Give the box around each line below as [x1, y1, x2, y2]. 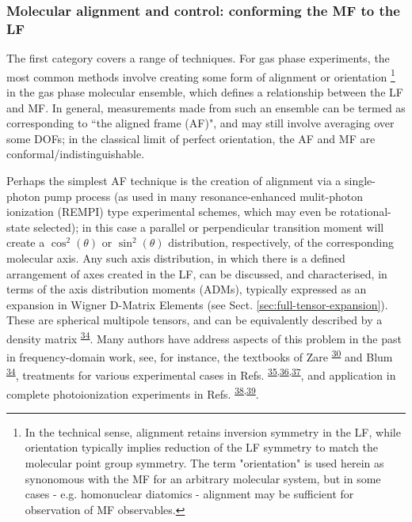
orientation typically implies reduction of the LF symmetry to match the [25, 439, 378, 456]
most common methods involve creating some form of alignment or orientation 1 [6, 66, 395, 85]
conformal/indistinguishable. [6, 146, 145, 162]
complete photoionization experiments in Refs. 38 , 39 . [6, 383, 259, 402]
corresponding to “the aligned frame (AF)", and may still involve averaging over [6, 115, 395, 131]
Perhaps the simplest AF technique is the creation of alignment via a [6, 172, 341, 188]
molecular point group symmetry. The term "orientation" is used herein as [25, 455, 384, 471]
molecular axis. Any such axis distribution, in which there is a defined [6, 249, 345, 266]
